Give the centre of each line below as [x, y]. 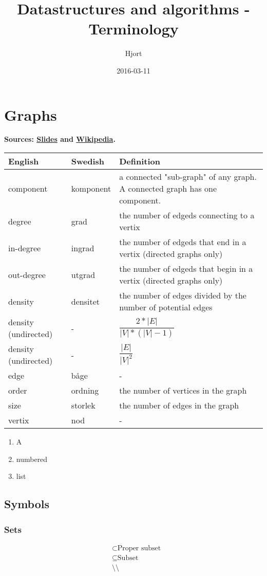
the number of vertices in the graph [183, 391]
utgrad [83, 274]
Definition [140, 161]
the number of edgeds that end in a [183, 242]
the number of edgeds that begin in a [186, 269]
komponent [91, 189]
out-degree [27, 274]
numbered [32, 459]
